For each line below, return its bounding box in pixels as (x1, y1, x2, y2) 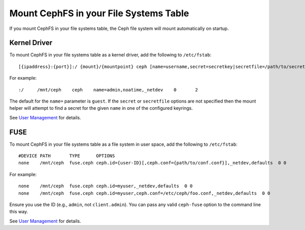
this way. (9, 209, 28, 215)
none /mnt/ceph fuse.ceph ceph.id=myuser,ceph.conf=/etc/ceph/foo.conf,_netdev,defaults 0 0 (18, 190, 270, 196)
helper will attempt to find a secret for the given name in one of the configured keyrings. (9, 105, 193, 111)
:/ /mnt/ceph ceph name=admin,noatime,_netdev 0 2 (18, 87, 198, 92)
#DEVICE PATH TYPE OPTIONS (18, 153, 115, 159)
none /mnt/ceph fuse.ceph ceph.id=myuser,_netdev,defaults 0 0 (18, 183, 193, 189)
